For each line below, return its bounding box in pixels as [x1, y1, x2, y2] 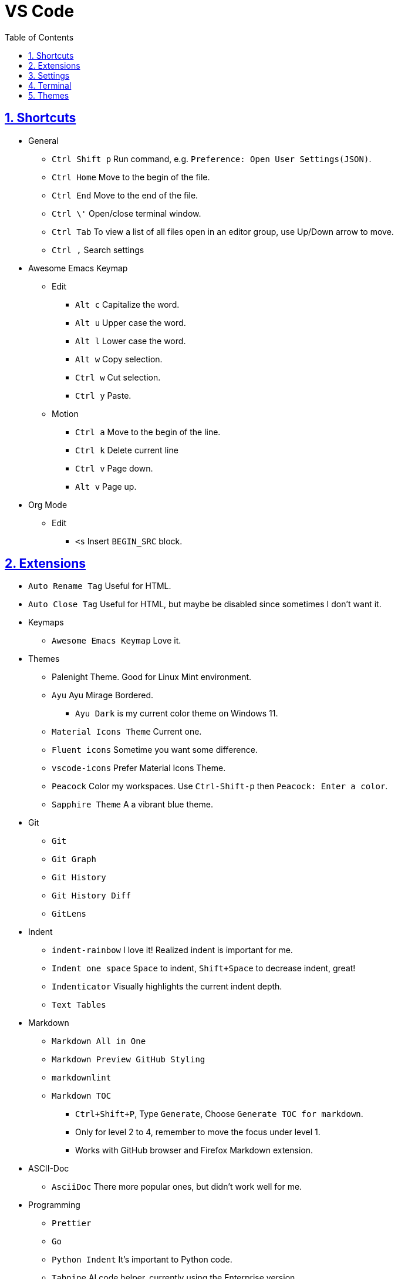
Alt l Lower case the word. [75, 335, 186, 346]
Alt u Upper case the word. [75, 317, 186, 328]
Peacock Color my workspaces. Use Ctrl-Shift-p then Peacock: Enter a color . [52, 781, 388, 792]
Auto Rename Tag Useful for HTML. [28, 581, 171, 591]
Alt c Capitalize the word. [75, 299, 180, 309]
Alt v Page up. [75, 481, 137, 492]
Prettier [52, 1219, 92, 1228]
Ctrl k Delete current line [75, 445, 178, 455]
